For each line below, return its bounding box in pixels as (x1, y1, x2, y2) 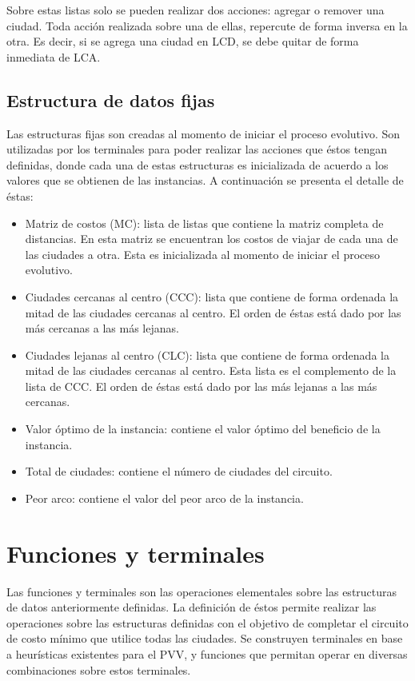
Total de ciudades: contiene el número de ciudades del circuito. (25, 463, 333, 480)
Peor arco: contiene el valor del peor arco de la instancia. (25, 489, 304, 506)
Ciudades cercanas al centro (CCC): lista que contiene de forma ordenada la (25, 288, 399, 305)
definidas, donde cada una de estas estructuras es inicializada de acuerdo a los (6, 156, 389, 173)
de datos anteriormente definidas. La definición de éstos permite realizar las (6, 599, 377, 615)
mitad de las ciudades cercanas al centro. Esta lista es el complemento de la (25, 362, 397, 379)
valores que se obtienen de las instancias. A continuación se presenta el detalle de (6, 172, 404, 189)
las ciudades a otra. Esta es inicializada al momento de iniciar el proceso (25, 245, 381, 262)
